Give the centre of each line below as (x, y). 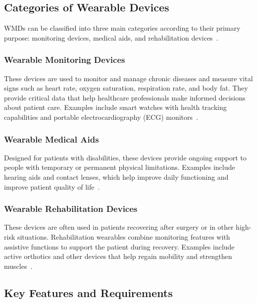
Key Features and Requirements (88, 292)
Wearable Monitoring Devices (65, 60)
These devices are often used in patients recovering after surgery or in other (119, 227)
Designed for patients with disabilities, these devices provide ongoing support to (125, 157)
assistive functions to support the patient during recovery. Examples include (119, 246)
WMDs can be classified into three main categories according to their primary (122, 28)
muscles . (18, 266)
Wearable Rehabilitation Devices (71, 209)
